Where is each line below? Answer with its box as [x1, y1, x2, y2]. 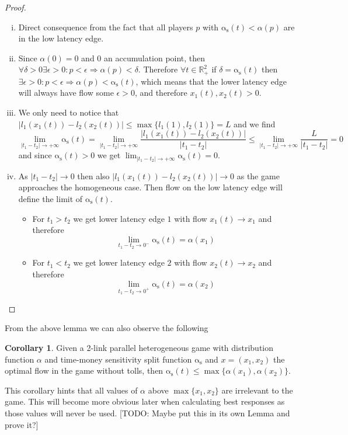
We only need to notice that [18, 106, 119, 119]
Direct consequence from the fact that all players [18, 20, 193, 33]
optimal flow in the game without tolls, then [5, 364, 163, 377]
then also [77, 169, 110, 182]
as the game [236, 169, 280, 182]
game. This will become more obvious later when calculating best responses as [5, 395, 285, 408]
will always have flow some [18, 86, 114, 99]
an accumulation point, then [104, 51, 206, 64]
